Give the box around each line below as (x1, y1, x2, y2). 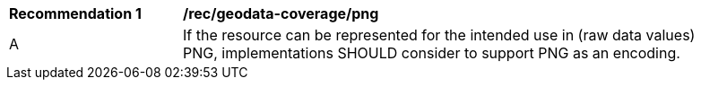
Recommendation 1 (9, 4, 142, 22)
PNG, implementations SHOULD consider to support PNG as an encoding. (183, 44, 680, 62)
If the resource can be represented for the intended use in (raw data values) (183, 26, 696, 44)
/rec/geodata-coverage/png (183, 4, 379, 22)
